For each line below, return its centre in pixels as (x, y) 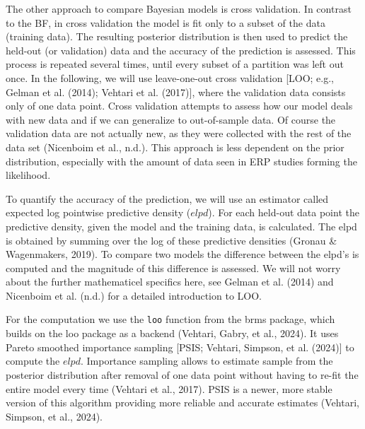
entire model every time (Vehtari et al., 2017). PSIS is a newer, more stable (169, 388)
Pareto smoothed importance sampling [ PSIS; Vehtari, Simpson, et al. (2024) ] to (180, 347)
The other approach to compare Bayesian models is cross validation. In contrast (179, 8)
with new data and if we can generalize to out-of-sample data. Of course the (171, 119)
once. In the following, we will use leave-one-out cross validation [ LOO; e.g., (170, 77)
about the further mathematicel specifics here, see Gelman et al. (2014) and (170, 282)
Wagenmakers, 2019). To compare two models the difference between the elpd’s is (182, 254)
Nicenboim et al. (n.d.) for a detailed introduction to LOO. (134, 295)
